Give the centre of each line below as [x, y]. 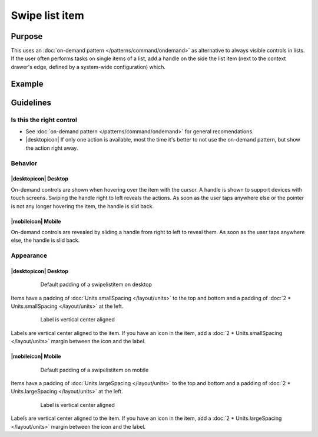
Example [27, 83]
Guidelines [31, 102]
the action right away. [52, 148]
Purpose [27, 36]
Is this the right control [44, 120]
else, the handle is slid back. [45, 240]
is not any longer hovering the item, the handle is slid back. [82, 206]
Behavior [24, 163]
